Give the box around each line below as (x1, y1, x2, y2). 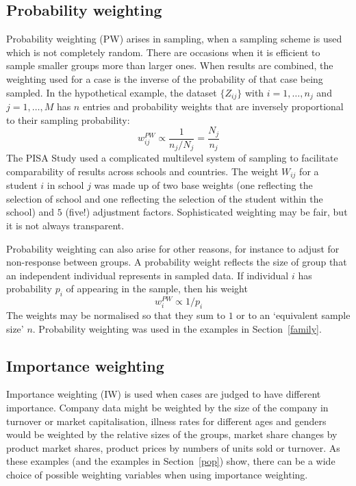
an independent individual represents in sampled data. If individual (6, 268, 289, 282)
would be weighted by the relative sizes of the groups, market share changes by (6, 427, 338, 442)
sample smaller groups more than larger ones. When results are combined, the (6, 58, 333, 73)
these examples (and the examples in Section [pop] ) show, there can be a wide (6, 454, 335, 468)
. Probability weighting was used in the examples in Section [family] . (32, 321, 322, 335)
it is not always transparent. (6, 218, 125, 232)
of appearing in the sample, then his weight (66, 281, 248, 296)
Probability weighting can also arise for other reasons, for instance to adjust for (6, 241, 340, 255)
